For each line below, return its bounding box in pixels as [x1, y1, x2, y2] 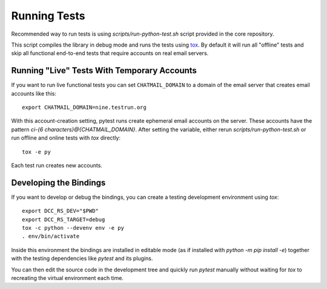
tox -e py [22, 148, 51, 155]
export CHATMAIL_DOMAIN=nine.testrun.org [22, 104, 147, 111]
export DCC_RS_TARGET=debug [22, 216, 105, 223]
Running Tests [11, 9, 85, 22]
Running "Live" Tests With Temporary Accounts [11, 65, 197, 76]
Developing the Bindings [11, 177, 106, 187]
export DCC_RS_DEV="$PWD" [22, 207, 99, 215]
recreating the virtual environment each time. [11, 274, 124, 281]
